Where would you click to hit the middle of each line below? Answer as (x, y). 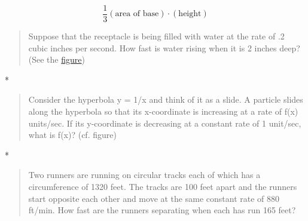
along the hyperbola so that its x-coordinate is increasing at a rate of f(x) (163, 111)
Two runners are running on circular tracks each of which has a (144, 175)
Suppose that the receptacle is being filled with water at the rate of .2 (156, 36)
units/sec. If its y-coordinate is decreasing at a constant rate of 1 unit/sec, (165, 123)
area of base (137, 14)
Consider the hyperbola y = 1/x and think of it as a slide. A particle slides (166, 99)
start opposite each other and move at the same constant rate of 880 (154, 198)
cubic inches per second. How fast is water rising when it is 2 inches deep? (164, 47)
